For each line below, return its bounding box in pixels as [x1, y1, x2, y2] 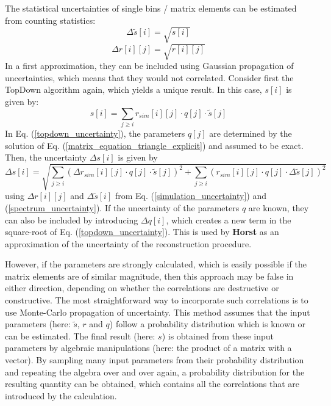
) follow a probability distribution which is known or [109, 317, 305, 330]
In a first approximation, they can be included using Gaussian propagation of [5, 59, 294, 72]
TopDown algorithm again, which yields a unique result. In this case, [5, 83, 262, 96]
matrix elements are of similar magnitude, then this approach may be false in [5, 269, 294, 282]
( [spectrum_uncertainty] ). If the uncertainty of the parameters [5, 201, 240, 214]
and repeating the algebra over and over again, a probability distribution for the [5, 365, 305, 378]
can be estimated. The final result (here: [5, 329, 155, 342]
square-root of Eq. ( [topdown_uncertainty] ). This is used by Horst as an [5, 225, 279, 238]
